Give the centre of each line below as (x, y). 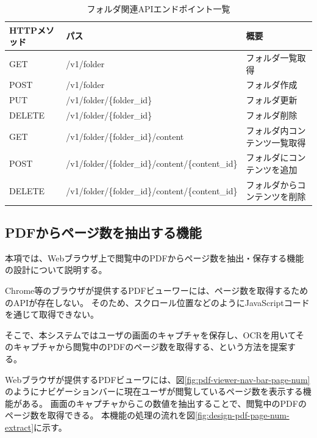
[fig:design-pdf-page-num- (242, 415)
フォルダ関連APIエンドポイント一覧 (158, 9)
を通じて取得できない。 (52, 314)
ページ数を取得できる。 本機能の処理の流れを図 (100, 415)
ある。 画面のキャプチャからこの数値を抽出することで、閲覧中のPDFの (164, 403)
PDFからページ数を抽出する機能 (103, 232)
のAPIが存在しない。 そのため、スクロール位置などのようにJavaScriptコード (157, 302)
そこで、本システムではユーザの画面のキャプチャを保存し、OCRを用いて (151, 334)
